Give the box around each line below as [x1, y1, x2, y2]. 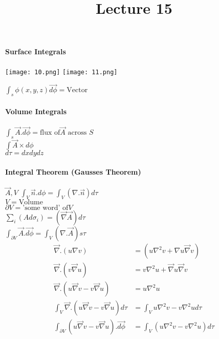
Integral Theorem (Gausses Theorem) [5, 166, 141, 177]
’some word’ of [23, 204, 69, 212]
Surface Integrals [5, 46, 66, 57]
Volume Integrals [5, 105, 67, 116]
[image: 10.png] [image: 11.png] [5, 68, 118, 76]
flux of [40, 129, 60, 137]
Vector [67, 87, 88, 94]
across [68, 129, 87, 137]
